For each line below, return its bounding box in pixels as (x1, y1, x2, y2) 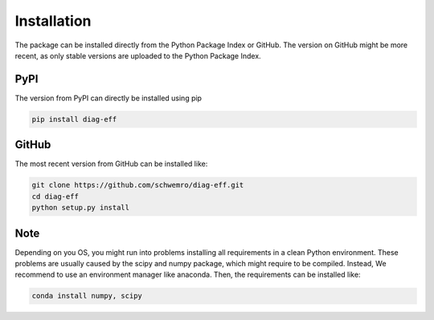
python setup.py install (31, 203, 130, 213)
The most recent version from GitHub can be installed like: (14, 159, 208, 168)
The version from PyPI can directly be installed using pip (14, 93, 203, 103)
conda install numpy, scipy (31, 291, 142, 301)
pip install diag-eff (31, 115, 117, 124)
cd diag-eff (31, 192, 80, 201)
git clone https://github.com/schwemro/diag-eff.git (31, 180, 244, 190)
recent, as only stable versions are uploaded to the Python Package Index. (14, 51, 261, 60)
